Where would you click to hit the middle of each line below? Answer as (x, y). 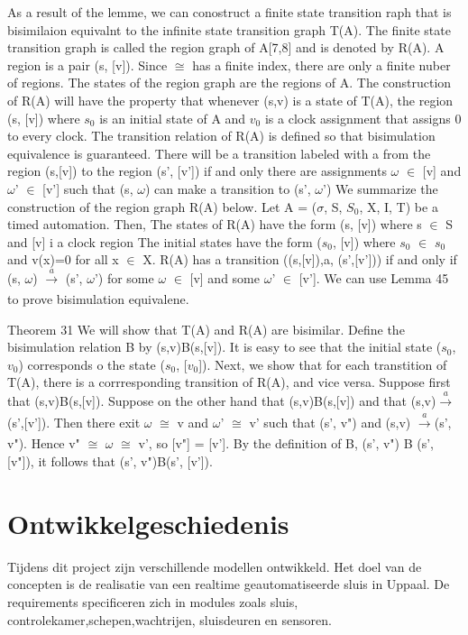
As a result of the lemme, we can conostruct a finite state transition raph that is (229, 12)
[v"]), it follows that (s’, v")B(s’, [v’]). (110, 461)
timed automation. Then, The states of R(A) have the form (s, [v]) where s (215, 224)
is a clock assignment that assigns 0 (363, 118)
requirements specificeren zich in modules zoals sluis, (153, 601)
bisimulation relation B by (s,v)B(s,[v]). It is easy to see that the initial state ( (225, 347)
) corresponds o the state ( (92, 364)
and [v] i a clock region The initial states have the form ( (165, 241)
